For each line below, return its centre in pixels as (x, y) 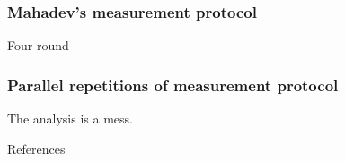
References (36, 148)
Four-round (38, 45)
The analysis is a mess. (70, 119)
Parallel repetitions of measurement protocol (173, 85)
